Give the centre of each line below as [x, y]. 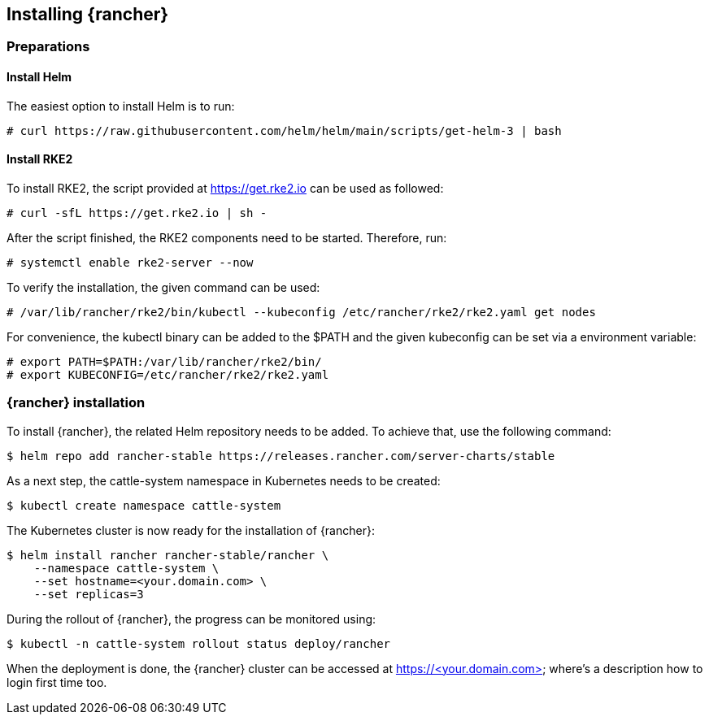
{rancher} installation [76, 403]
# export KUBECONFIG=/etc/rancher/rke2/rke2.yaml [168, 374]
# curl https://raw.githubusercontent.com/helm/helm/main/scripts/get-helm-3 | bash [284, 130]
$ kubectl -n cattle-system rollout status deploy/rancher [199, 643]
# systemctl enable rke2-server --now [130, 262]
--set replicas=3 [89, 594]
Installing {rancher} [88, 14]
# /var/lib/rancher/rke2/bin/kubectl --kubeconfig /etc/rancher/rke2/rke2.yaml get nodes [301, 312]
